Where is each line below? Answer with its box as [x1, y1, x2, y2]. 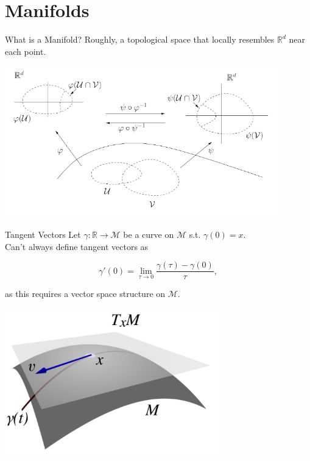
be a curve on [123, 227, 174, 240]
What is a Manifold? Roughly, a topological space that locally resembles [5, 33, 275, 46]
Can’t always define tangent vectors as [5, 240, 149, 252]
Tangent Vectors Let [5, 227, 81, 240]
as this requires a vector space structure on [5, 287, 166, 300]
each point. [5, 45, 46, 57]
